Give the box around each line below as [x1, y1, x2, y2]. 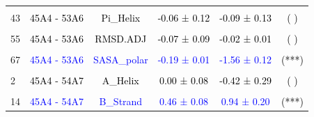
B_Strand [99, 94, 143, 109]
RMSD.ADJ [95, 31, 147, 46]
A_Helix [102, 73, 139, 88]
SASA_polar [93, 52, 148, 67]
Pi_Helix [101, 10, 141, 24]
